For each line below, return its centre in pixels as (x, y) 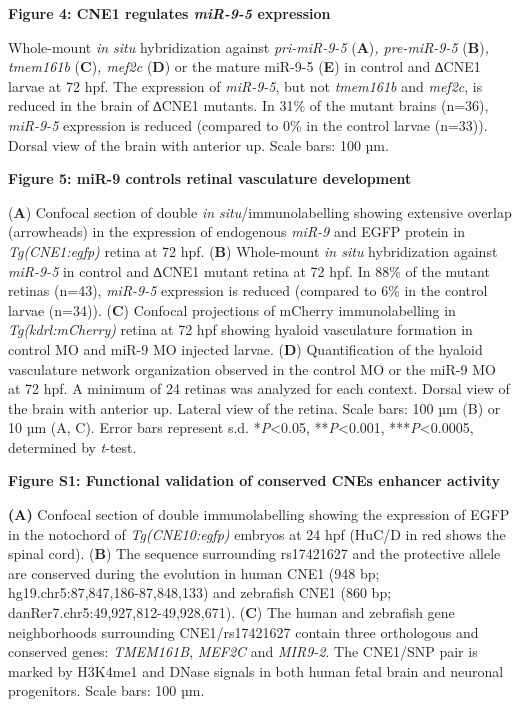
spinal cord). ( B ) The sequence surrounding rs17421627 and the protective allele (254, 553)
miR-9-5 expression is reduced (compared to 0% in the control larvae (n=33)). (248, 124)
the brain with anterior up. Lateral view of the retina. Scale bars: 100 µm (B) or (254, 407)
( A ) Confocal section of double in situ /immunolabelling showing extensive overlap (260, 211)
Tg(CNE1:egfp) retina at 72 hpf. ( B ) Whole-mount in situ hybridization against (253, 250)
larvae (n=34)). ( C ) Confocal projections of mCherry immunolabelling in (232, 309)
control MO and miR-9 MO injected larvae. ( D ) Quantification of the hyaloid (245, 348)
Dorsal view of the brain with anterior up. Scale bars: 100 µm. (198, 144)
